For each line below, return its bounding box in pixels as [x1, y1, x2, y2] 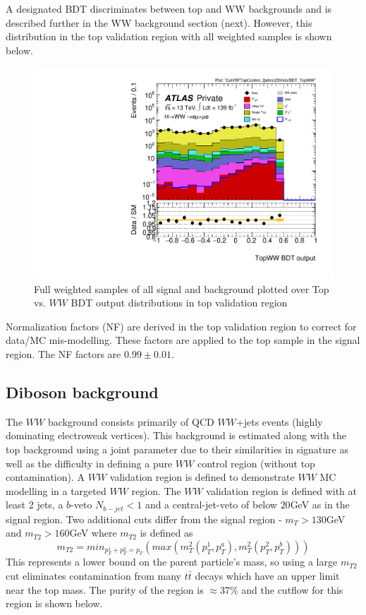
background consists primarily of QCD [47, 414, 214, 429]
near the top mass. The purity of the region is [6, 582, 204, 597]
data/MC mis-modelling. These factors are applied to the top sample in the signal [6, 333, 360, 347]
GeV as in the [290, 497, 350, 512]
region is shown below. [6, 596, 103, 611]
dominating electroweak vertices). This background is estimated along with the [6, 428, 347, 443]
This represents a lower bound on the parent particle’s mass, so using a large [6, 554, 338, 569]
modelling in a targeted [6, 483, 106, 498]
